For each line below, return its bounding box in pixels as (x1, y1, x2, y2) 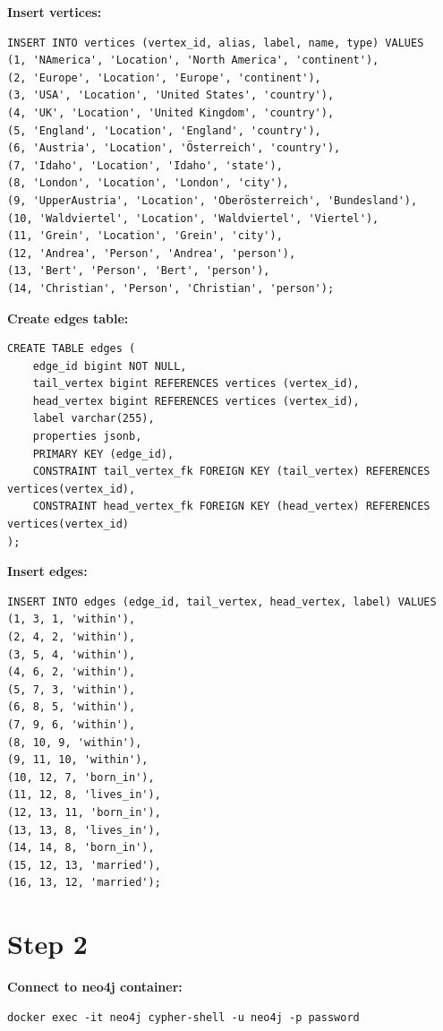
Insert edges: (7, 562, 88, 580)
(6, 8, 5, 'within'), (7, 700, 136, 714)
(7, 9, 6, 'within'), (7, 717, 136, 731)
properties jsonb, (32, 430, 142, 443)
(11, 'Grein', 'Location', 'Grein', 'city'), (7, 229, 283, 243)
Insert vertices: (7, 3, 102, 21)
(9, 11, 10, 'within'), (7, 753, 149, 767)
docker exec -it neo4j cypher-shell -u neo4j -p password (7, 1010, 360, 1024)
